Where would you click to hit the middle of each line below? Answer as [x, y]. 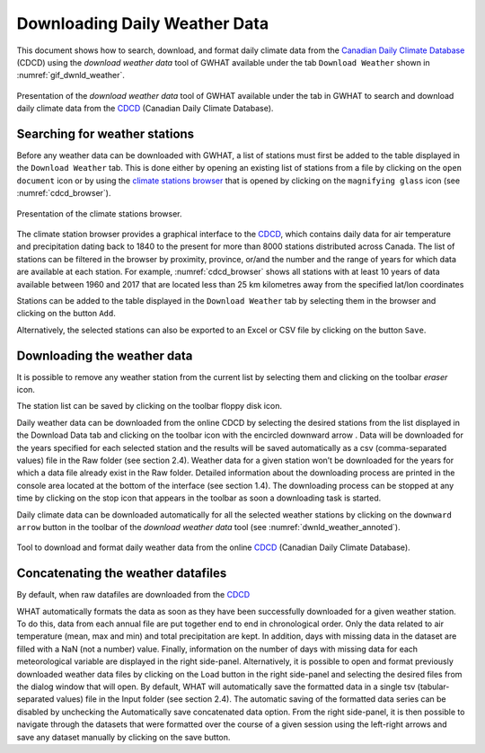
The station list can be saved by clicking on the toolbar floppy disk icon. [150, 406]
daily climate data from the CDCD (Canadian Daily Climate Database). [145, 109]
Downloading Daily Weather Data [143, 23]
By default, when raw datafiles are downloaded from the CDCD [133, 595]
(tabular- [433, 687]
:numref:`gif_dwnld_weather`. [71, 75]
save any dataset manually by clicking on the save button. [123, 737]
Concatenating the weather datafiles [122, 574]
